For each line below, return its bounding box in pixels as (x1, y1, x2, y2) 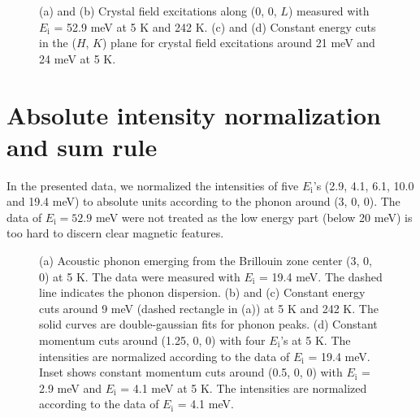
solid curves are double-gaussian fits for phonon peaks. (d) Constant (39, 316, 378, 333)
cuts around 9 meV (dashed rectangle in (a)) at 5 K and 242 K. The (39, 299, 379, 316)
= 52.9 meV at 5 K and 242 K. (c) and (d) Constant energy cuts (54, 18, 376, 35)
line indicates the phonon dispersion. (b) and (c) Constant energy (39, 284, 366, 301)
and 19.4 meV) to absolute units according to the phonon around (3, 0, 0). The (6, 193, 401, 210)
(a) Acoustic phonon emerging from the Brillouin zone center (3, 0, (39, 252, 372, 269)
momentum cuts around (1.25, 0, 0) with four (39, 332, 266, 349)
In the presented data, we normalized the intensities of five (6, 176, 299, 194)
